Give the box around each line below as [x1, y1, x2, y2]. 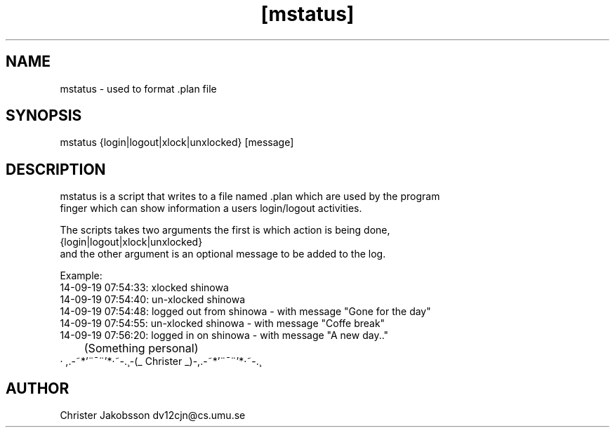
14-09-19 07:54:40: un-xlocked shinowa [60, 293, 246, 306]
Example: [60, 269, 102, 282]
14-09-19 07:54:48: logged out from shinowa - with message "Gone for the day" [60, 305, 431, 318]
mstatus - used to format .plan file [60, 82, 217, 95]
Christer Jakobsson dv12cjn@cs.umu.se [60, 409, 246, 422]
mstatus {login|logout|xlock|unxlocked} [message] [60, 136, 294, 149]
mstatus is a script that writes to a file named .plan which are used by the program [60, 190, 440, 203]
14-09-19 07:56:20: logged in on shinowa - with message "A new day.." [60, 329, 389, 342]
